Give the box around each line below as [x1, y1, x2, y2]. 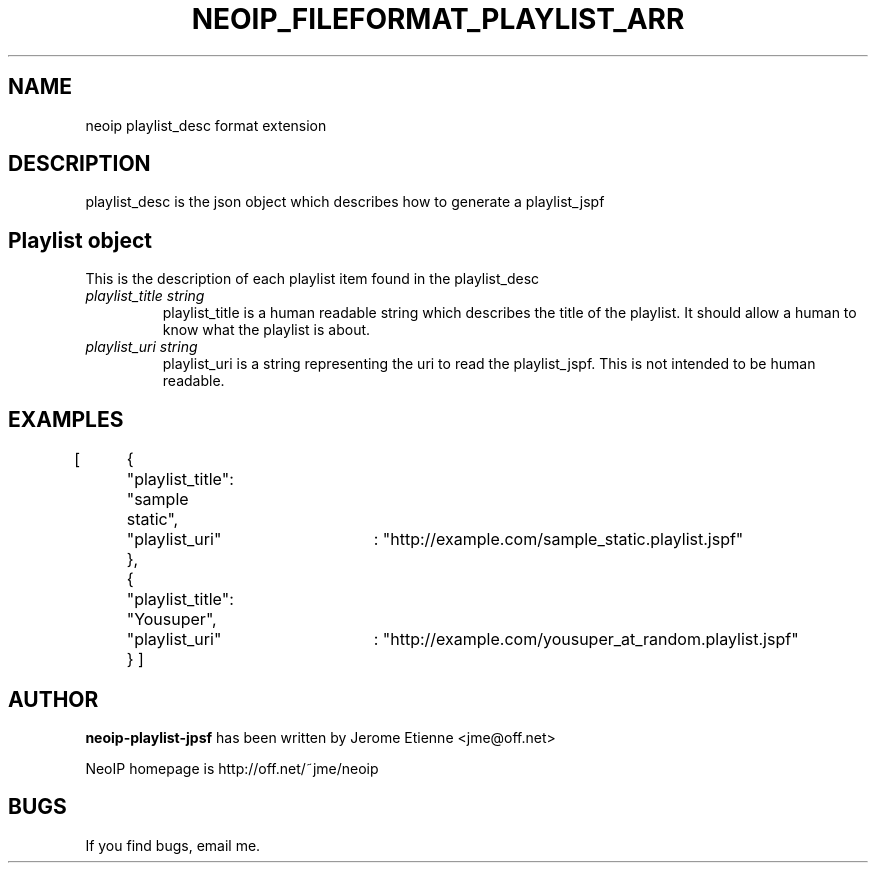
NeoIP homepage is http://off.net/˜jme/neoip [85, 759, 379, 777]
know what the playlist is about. [162, 321, 371, 339]
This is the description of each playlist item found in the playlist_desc [85, 270, 540, 288]
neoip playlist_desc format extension [85, 116, 327, 134]
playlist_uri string [85, 338, 198, 356]
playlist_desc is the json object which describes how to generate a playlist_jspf [85, 193, 605, 211]
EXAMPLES [8, 406, 124, 432]
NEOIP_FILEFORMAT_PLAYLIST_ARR [191, 2, 685, 36]
